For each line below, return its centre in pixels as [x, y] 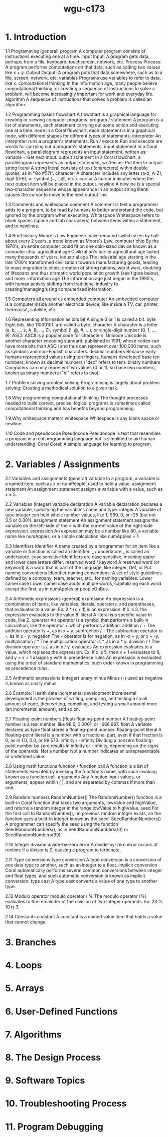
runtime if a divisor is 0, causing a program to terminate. [63, 850]
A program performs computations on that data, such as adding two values [83, 67]
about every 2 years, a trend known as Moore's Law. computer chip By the [82, 241]
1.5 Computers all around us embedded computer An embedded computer [82, 299]
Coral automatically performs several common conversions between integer [84, 870]
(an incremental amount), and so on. [43, 709]
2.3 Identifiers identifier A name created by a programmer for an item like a [82, 546]
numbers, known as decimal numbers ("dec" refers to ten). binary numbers [83, 362]
